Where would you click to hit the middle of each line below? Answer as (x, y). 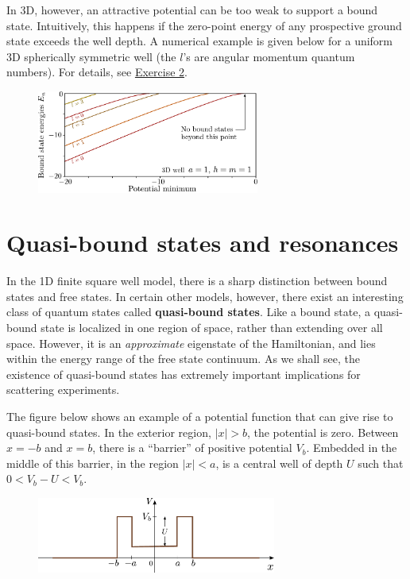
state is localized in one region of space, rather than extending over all (212, 328)
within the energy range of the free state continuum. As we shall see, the (183, 359)
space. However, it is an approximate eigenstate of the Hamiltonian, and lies (191, 343)
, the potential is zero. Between (323, 432)
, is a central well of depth (279, 463)
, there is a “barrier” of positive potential (192, 448)
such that (381, 463)
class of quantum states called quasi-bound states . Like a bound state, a (188, 312)
